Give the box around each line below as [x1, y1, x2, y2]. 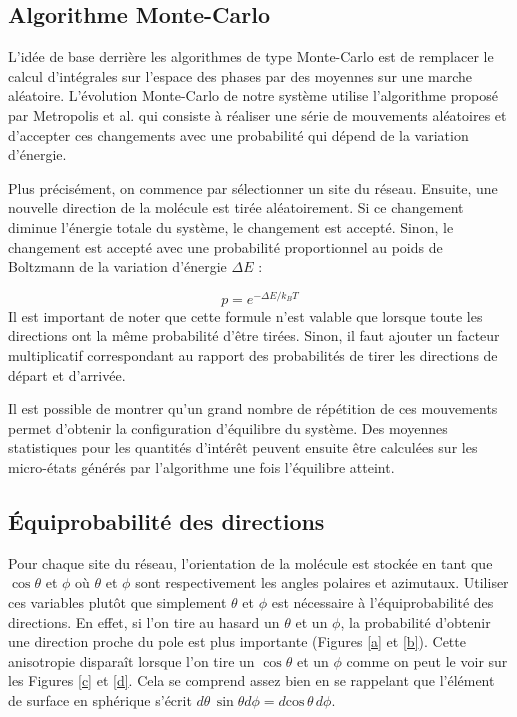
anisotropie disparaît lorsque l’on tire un [8, 650, 255, 671]
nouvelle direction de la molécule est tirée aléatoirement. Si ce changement [8, 197, 464, 218]
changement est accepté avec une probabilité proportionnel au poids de [8, 236, 443, 257]
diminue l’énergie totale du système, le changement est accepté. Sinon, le [8, 216, 454, 237]
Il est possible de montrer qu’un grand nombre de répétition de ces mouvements [8, 398, 498, 419]
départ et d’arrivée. [8, 364, 126, 385]
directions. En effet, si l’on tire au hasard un [8, 611, 280, 632]
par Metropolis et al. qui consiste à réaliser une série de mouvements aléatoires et [8, 104, 507, 125]
